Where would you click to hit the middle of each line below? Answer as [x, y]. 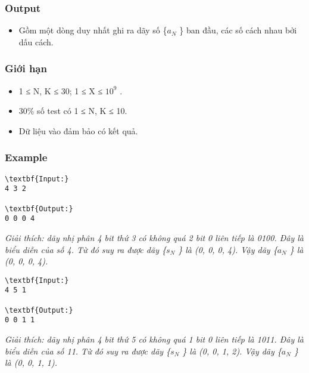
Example [26, 157]
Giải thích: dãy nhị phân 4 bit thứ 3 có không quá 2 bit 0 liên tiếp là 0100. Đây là [154, 237]
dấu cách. [36, 41]
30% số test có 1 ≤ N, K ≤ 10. [73, 111]
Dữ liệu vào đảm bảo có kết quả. [78, 130]
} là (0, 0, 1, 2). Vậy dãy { [232, 351]
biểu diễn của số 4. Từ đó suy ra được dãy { [85, 249]
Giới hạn [26, 68]
